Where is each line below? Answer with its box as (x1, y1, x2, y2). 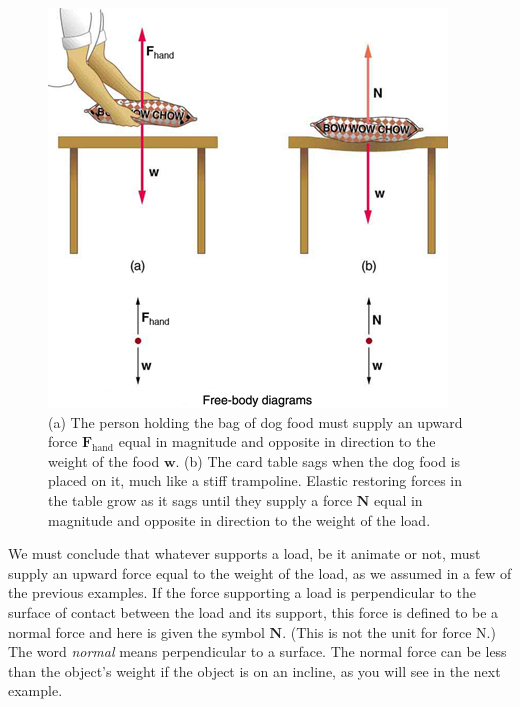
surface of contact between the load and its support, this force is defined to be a (8, 601, 499, 622)
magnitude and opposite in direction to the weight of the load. (48, 509, 431, 530)
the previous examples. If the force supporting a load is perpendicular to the (8, 582, 476, 603)
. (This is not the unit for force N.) (282, 621, 496, 642)
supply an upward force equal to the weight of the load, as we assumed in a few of (8, 562, 512, 583)
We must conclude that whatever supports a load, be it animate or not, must (8, 543, 481, 564)
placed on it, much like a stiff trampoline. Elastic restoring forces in (48, 470, 463, 491)
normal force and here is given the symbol (8, 621, 265, 642)
